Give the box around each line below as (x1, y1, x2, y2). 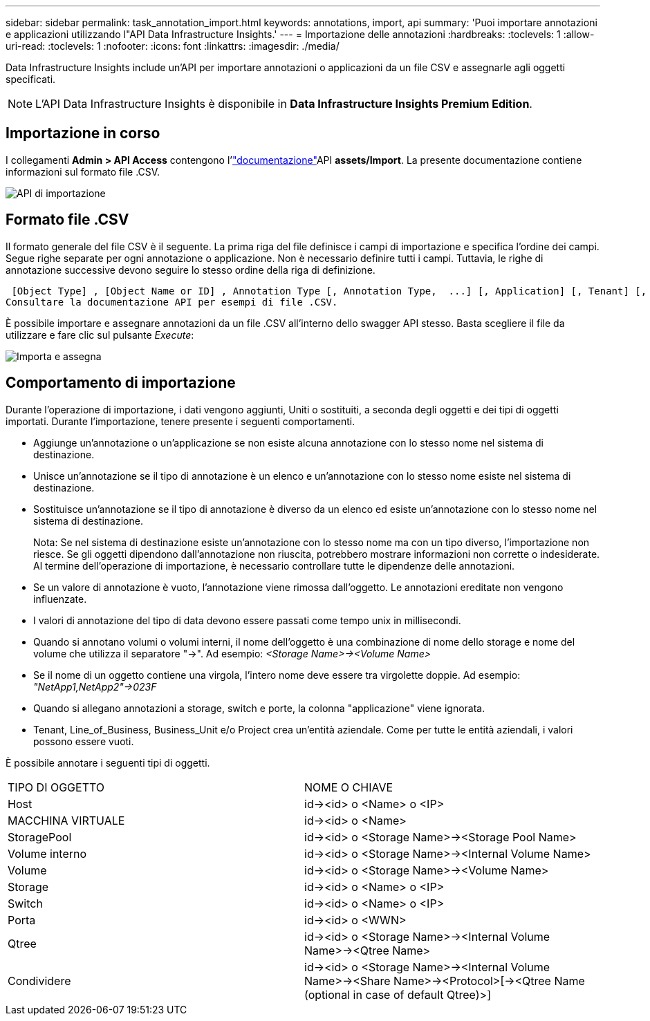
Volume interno (8, 846, 87, 861)
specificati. (6, 73, 56, 85)
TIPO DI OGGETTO (8, 780, 105, 794)
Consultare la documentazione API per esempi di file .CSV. (6, 296, 338, 308)
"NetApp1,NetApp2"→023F (33, 680, 157, 693)
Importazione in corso (6, 124, 160, 142)
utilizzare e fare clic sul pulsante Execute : (6, 328, 194, 341)
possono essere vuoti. (33, 735, 134, 747)
